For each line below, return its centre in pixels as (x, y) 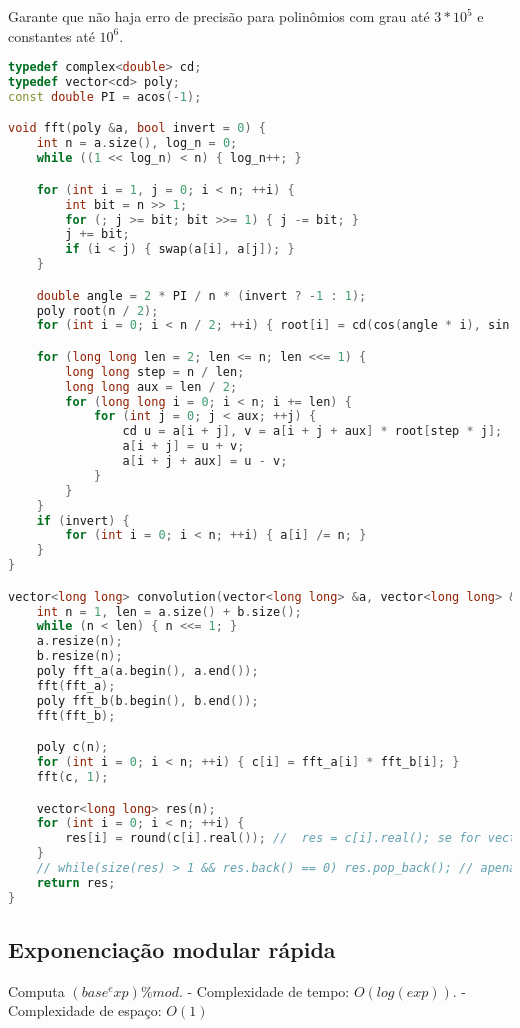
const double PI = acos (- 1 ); (105, 96)
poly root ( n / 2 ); (97, 310)
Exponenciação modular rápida (172, 949)
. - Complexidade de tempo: (264, 990)
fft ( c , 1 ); (72, 777)
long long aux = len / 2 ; (151, 386)
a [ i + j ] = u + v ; (183, 446)
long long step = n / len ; (155, 371)
